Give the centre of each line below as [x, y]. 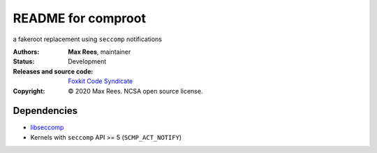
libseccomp [47, 127]
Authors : [26, 52]
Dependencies [45, 111]
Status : [24, 61]
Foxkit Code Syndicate [101, 81]
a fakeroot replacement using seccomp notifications [87, 39]
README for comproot [80, 18]
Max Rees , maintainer [99, 52]
